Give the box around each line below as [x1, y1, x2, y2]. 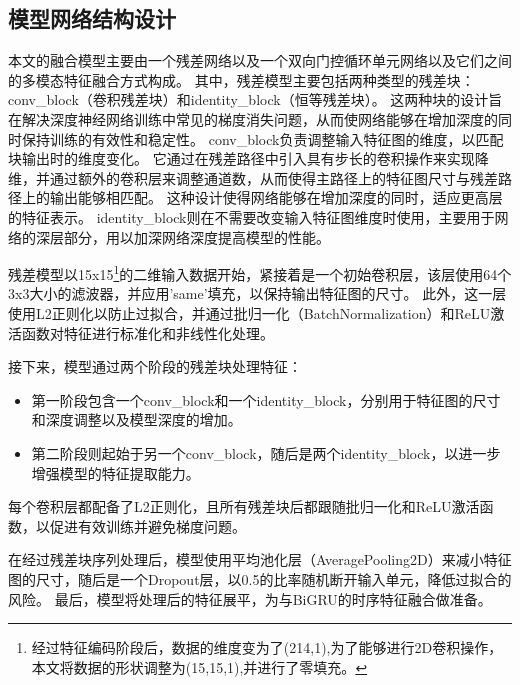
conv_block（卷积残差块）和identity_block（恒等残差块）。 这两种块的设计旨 [8, 89, 503, 110]
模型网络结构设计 [8, 3, 176, 34]
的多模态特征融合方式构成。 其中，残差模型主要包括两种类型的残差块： [8, 69, 475, 90]
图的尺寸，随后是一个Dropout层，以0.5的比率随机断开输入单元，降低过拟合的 [8, 568, 512, 589]
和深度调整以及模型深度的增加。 [31, 409, 242, 430]
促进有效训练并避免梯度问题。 [49, 515, 246, 536]
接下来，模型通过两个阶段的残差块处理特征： [8, 356, 302, 377]
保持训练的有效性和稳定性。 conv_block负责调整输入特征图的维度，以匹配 [21, 128, 504, 149]
